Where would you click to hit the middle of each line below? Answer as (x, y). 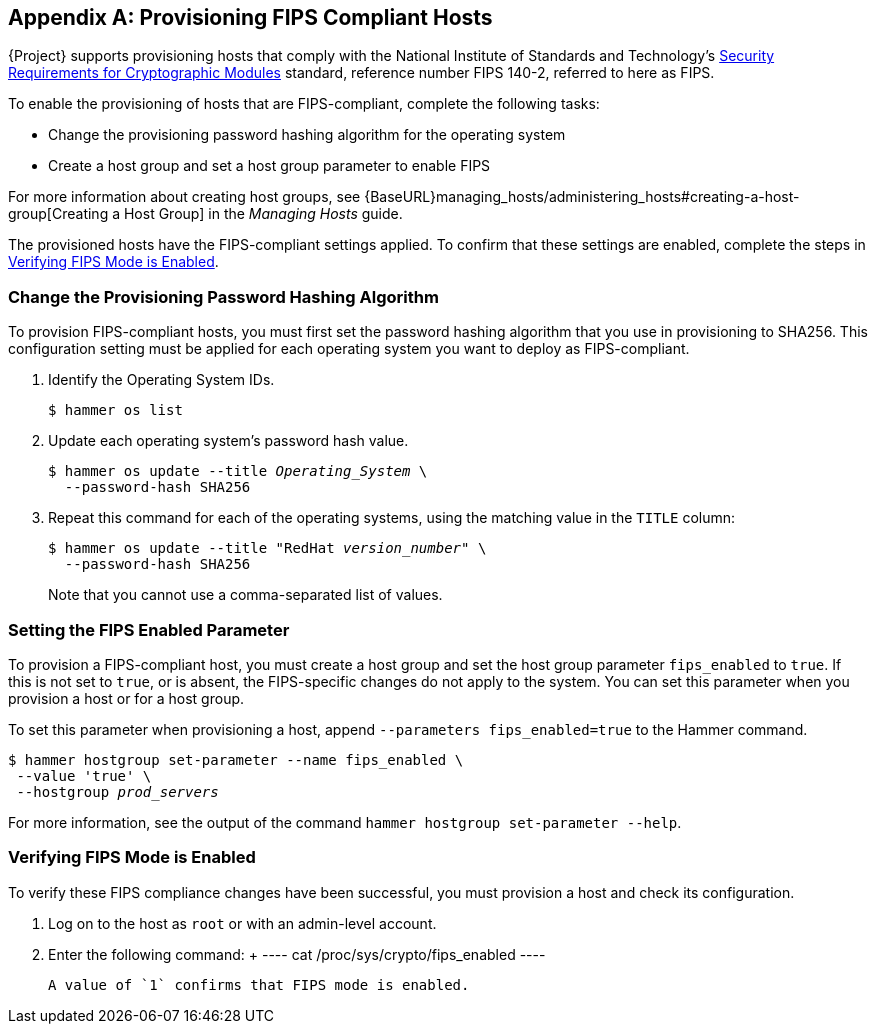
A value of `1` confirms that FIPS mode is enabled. (259, 984)
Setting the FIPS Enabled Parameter (149, 629)
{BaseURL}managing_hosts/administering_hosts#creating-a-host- (582, 197)
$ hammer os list (115, 410)
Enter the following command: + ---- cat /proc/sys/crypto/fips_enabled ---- (297, 954)
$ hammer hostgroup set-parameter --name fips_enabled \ (236, 759)
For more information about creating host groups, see (184, 197)
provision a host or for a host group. (126, 698)
